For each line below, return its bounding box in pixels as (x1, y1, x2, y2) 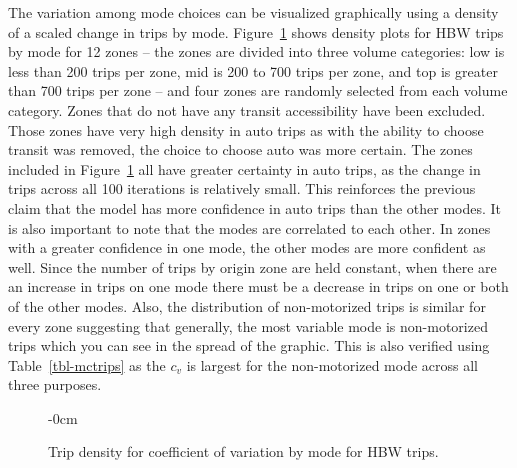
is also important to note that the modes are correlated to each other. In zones (8, 217, 491, 238)
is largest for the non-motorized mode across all (186, 354, 478, 375)
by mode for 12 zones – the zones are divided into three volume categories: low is (8, 41, 505, 62)
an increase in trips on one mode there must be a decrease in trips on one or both (8, 276, 509, 297)
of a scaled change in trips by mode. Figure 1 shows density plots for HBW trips (8, 21, 504, 42)
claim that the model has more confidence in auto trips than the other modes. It (8, 197, 502, 218)
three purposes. (8, 374, 102, 395)
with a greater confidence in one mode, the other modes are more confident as (8, 237, 486, 258)
